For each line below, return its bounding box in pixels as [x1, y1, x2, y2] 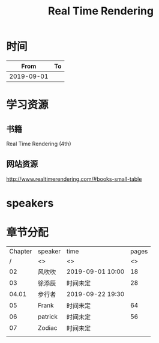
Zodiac [38, 323, 58, 332]
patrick [38, 312, 58, 321]
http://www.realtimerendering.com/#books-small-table [6, 175, 142, 183]
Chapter [9, 247, 32, 255]
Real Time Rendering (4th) [6, 140, 71, 147]
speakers [6, 196, 54, 210]
